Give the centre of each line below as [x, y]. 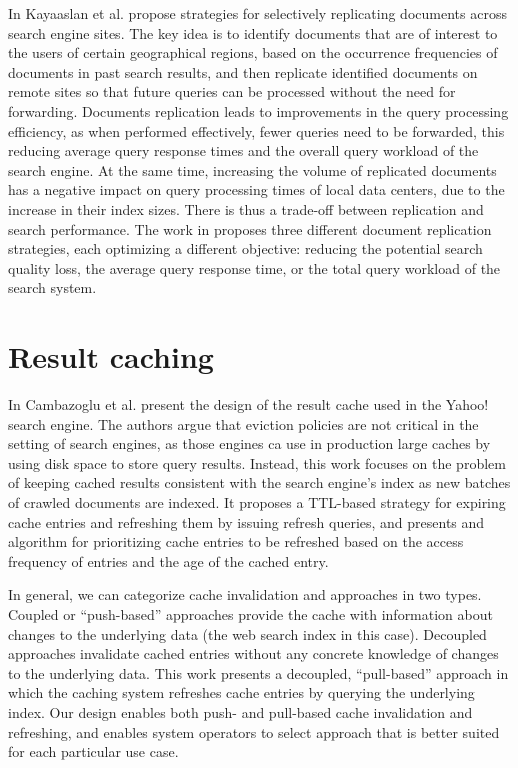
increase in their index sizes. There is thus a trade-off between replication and [246, 208]
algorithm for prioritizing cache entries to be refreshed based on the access [236, 541]
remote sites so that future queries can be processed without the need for [232, 91]
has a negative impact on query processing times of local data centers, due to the [256, 189]
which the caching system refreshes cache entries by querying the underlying [241, 692]
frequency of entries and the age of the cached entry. [168, 560]
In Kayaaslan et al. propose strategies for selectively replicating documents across [257, 13]
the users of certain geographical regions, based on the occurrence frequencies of [253, 52]
